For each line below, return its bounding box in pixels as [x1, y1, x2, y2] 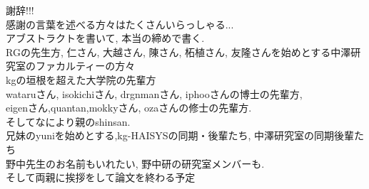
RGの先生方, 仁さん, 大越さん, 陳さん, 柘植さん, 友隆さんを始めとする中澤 [6, 44, 351, 59]
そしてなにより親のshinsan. [6, 114, 131, 129]
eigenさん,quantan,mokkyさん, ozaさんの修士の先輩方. [6, 100, 252, 115]
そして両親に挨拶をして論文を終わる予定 [6, 170, 196, 185]
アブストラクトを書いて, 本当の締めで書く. [6, 31, 205, 45]
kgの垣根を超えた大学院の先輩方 [6, 72, 156, 87]
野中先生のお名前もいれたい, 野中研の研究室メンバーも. [6, 156, 265, 171]
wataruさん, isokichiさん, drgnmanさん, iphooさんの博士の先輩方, [6, 86, 303, 101]
